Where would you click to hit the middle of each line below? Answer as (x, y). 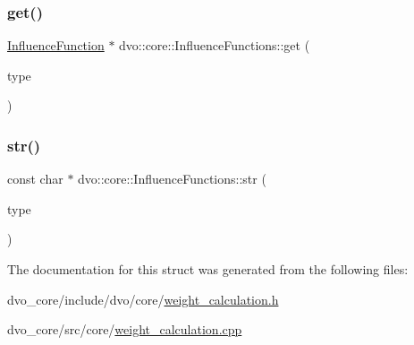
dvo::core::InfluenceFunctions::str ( (172, 179)
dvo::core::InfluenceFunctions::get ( (215, 45)
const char (35, 179)
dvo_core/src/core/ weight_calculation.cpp (125, 329)
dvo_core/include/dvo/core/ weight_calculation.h (143, 299)
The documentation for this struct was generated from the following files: (208, 269)
